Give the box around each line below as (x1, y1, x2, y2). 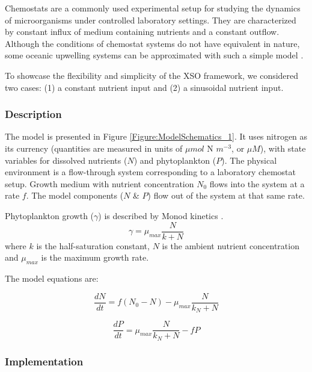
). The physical (221, 153, 277, 166)
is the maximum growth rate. (41, 251, 149, 264)
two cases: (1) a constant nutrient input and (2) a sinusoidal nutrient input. (5, 81, 284, 93)
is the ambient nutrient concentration (162, 239, 299, 252)
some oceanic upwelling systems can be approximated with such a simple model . (5, 49, 304, 61)
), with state (260, 141, 306, 154)
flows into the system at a (209, 177, 305, 190)
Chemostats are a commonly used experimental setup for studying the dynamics (5, 2, 301, 14)
